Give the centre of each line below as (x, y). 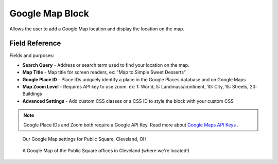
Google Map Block (49, 13)
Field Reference (35, 43)
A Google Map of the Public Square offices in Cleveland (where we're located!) (106, 151)
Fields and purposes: (32, 56)
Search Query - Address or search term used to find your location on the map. (106, 65)
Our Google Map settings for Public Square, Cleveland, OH (84, 139)
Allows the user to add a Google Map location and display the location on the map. (97, 29)
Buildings (32, 94)
